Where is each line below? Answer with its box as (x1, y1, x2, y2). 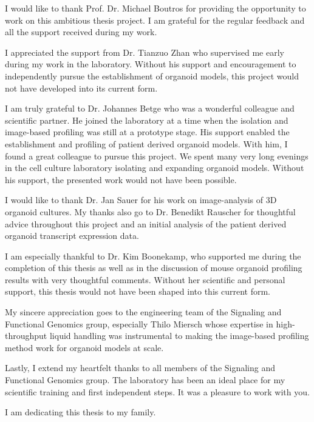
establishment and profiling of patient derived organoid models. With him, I (5, 137, 288, 150)
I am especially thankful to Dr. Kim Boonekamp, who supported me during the (5, 249, 301, 262)
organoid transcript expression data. (5, 229, 139, 242)
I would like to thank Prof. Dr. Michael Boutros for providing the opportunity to (5, 2, 306, 14)
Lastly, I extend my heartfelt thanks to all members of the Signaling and (5, 361, 276, 374)
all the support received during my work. (5, 25, 157, 38)
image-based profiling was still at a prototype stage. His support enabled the (5, 126, 290, 138)
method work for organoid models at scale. (5, 341, 164, 353)
